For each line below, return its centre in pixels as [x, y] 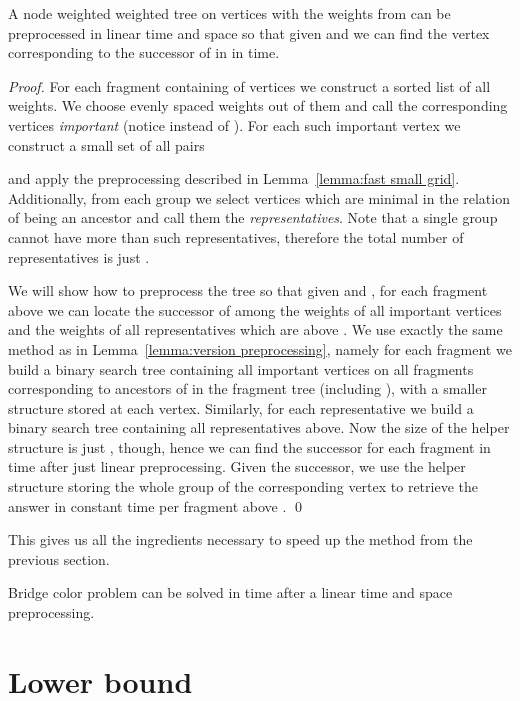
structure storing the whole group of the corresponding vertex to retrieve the [243, 486]
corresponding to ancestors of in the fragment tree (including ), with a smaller [247, 388]
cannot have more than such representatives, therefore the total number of [236, 236]
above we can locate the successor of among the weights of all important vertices [255, 309]
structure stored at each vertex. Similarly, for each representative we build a [241, 407]
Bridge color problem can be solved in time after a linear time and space [230, 592]
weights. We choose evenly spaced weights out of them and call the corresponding [258, 105]
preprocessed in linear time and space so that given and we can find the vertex [249, 32]
